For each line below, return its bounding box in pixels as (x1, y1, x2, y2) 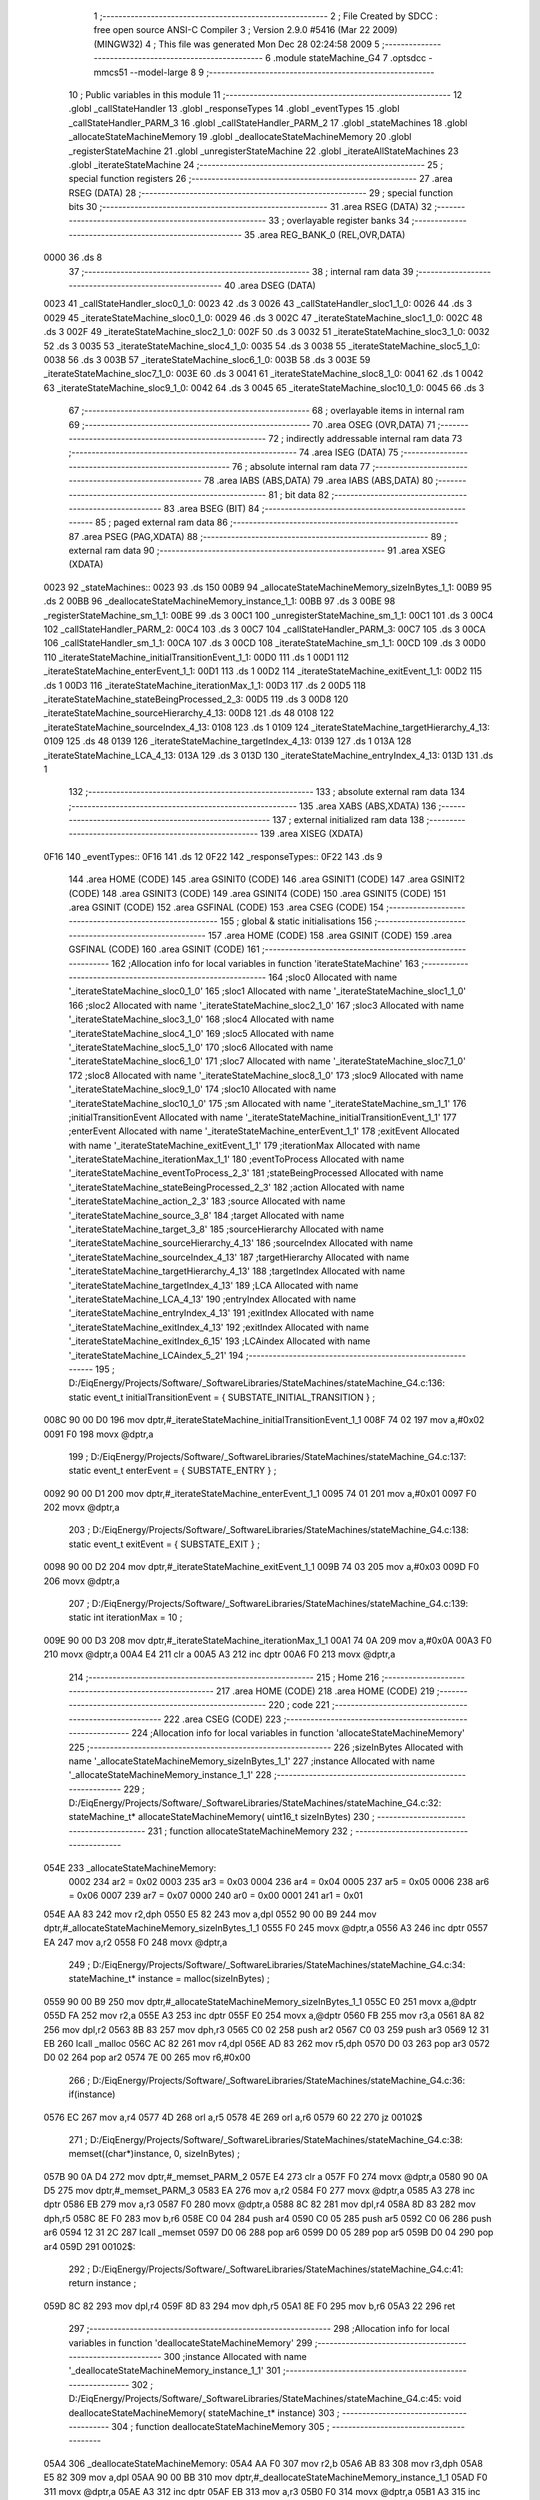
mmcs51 (93, 66, 128, 78)
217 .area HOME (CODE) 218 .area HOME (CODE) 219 (215, 1685, 435, 1697)
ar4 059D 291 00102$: (43, 2240, 136, 2252)
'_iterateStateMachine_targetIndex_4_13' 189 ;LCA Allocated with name (68, 1279, 359, 1291)
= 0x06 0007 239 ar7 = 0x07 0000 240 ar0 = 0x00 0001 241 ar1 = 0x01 (68, 1890, 364, 1902)
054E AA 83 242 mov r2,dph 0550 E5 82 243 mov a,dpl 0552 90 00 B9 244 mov (43, 1908, 377, 1920)
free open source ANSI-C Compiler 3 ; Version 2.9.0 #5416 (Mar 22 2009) (93, 24, 399, 36)
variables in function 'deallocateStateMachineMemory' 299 (68, 2336, 313, 2349)
